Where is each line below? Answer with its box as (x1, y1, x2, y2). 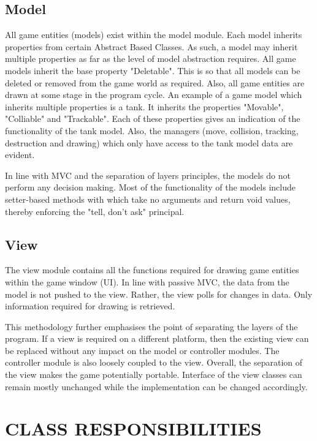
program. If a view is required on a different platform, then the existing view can (5, 332, 309, 345)
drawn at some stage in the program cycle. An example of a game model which (5, 88, 302, 101)
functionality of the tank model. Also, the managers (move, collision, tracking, (5, 124, 299, 137)
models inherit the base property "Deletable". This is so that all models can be (5, 64, 300, 77)
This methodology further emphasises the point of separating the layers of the (5, 320, 298, 333)
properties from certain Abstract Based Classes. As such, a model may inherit (5, 40, 298, 53)
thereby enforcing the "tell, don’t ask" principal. (5, 205, 185, 217)
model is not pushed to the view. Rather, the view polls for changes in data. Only (5, 287, 313, 300)
